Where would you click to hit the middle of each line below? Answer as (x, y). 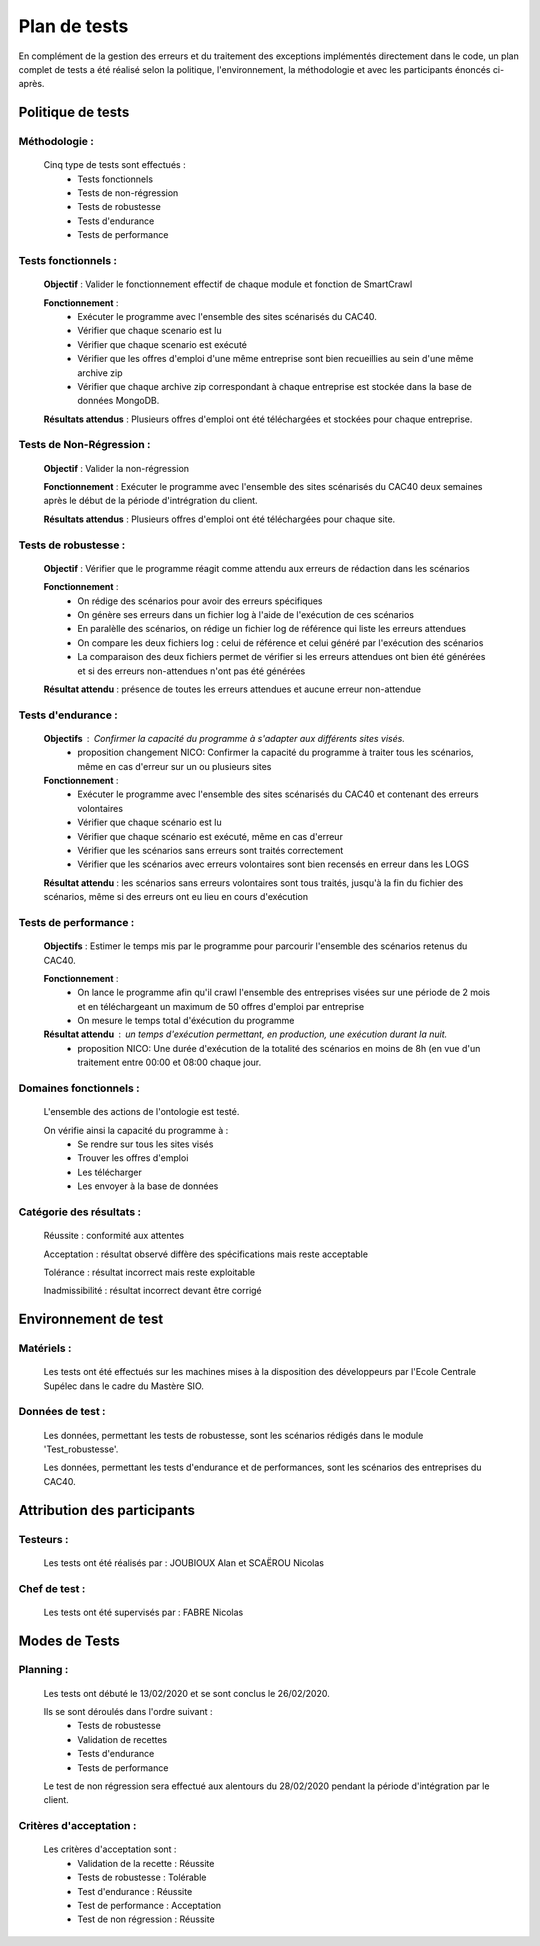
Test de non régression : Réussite (146, 1919)
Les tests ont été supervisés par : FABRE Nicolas (143, 1612)
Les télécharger (109, 1172)
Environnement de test (91, 1319)
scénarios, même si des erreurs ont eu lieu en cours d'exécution (176, 897)
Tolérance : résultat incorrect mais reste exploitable (149, 1272)
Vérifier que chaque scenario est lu (149, 331)
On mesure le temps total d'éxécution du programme (186, 1021)
